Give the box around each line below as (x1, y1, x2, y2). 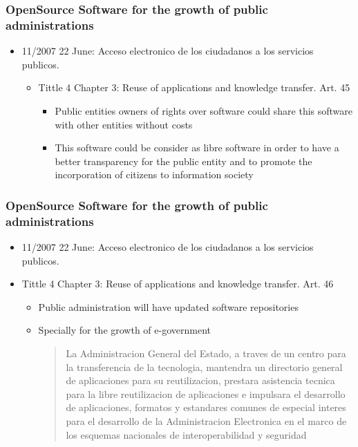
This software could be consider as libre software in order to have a (55, 140, 339, 155)
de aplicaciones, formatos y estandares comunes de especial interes (66, 400, 346, 415)
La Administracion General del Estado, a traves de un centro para (66, 346, 346, 360)
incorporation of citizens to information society (55, 167, 254, 182)
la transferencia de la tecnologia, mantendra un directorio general (66, 359, 343, 374)
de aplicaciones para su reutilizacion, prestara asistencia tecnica (66, 373, 335, 388)
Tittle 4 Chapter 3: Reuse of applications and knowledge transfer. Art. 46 (21, 276, 334, 291)
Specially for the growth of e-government (38, 323, 211, 337)
